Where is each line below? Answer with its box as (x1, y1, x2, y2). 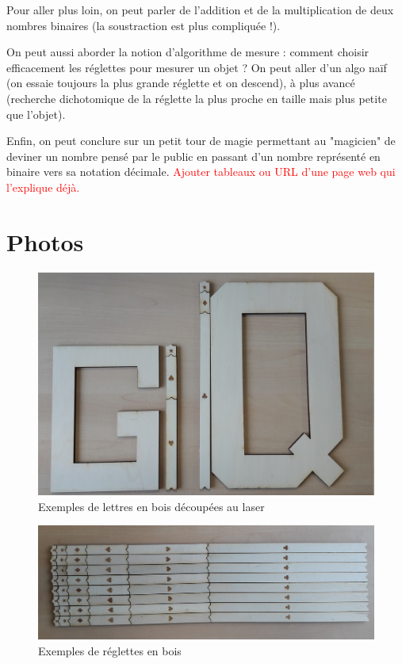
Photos (6, 225, 84, 258)
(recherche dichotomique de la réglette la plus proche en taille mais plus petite (6, 90, 387, 106)
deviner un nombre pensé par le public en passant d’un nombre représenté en (6, 147, 381, 164)
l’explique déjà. (6, 178, 80, 195)
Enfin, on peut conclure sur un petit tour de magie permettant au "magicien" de (6, 132, 396, 149)
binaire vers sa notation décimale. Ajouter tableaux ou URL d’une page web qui (6, 163, 396, 180)
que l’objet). (6, 105, 66, 122)
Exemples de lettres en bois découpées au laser (38, 498, 265, 514)
